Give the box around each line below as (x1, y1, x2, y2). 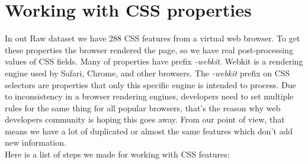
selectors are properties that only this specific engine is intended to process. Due (5, 78, 296, 91)
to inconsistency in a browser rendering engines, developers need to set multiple (5, 90, 294, 102)
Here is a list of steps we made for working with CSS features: (5, 148, 230, 160)
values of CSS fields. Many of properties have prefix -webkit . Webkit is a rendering (5, 55, 303, 67)
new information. (5, 136, 66, 149)
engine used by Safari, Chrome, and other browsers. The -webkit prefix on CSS (5, 66, 290, 79)
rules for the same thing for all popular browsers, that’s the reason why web (5, 101, 281, 114)
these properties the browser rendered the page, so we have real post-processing (5, 43, 293, 56)
